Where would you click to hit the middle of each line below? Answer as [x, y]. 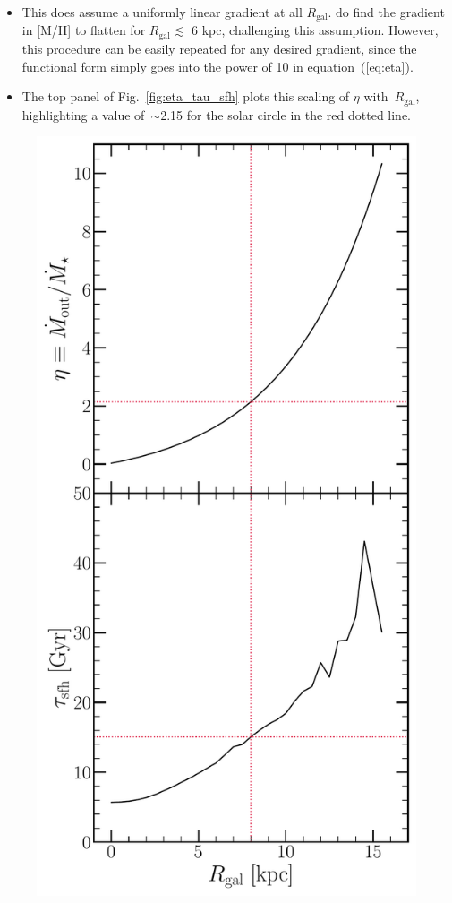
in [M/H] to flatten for [84, 30]
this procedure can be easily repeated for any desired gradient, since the [219, 48]
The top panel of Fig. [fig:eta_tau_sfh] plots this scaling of [186, 96]
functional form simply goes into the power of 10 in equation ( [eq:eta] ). [217, 66]
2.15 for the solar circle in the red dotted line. [286, 114]
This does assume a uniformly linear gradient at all [162, 12]
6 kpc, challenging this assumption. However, [315, 30]
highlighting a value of [83, 114]
